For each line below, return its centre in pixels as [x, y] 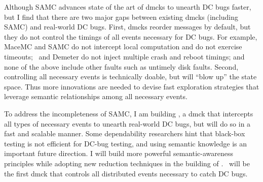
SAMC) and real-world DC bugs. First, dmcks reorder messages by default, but [127, 27]
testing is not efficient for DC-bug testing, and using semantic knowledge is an [125, 143]
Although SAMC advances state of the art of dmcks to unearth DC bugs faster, [128, 7]
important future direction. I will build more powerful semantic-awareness [119, 153]
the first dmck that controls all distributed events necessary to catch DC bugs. [126, 173]
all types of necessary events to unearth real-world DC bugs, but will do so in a [127, 123]
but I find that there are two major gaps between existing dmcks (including [121, 17]
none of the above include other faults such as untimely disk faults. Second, [121, 66]
